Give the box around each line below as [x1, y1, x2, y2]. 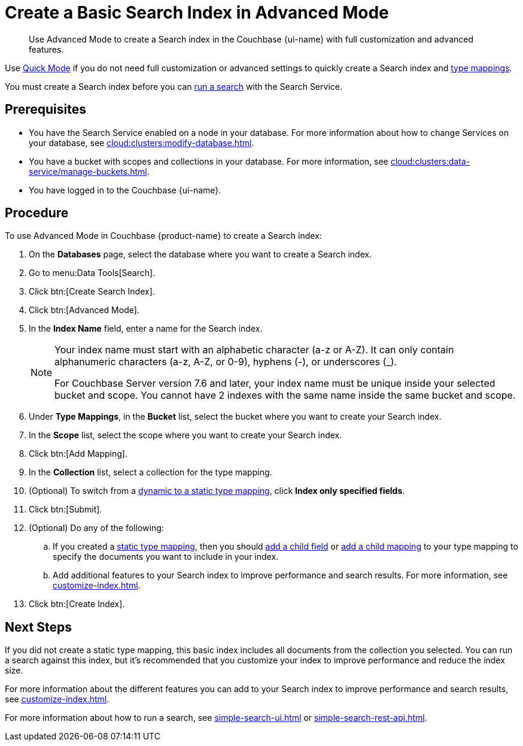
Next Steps [5, 619, 72, 635]
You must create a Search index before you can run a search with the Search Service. [5, 81, 342, 92]
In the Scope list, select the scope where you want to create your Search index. [29, 430, 342, 441]
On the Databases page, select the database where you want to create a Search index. [29, 249, 372, 260]
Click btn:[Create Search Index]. [29, 286, 155, 297]
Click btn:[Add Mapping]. [29, 448, 127, 459]
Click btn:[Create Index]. [29, 599, 125, 609]
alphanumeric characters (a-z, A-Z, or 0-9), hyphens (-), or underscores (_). [54, 356, 397, 368]
